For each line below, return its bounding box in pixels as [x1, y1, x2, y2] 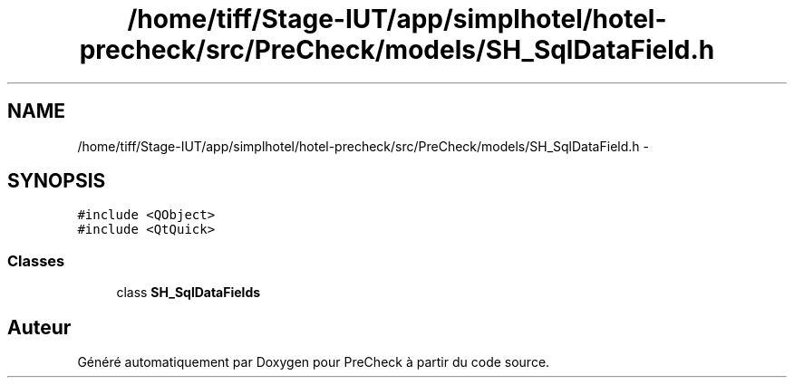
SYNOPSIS [7, 169, 106, 193]
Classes [7, 251, 65, 270]
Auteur [7, 315, 72, 339]
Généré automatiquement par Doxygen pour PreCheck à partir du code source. [77, 354, 550, 371]
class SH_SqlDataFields [116, 284, 261, 301]
